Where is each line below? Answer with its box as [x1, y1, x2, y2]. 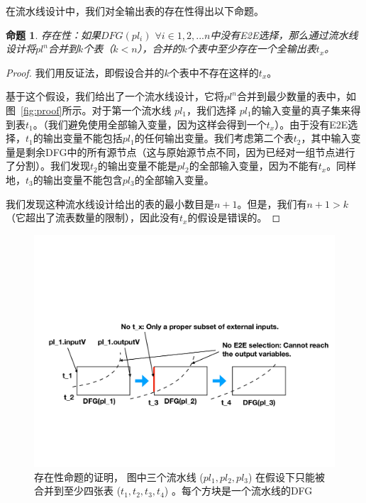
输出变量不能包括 [43, 131, 123, 145]
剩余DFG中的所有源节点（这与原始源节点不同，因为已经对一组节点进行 [25, 144, 355, 159]
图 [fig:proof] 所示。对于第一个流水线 [6, 102, 172, 117]
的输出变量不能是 [97, 158, 177, 173]
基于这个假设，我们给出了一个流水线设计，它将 [6, 89, 224, 104]
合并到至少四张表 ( [34, 483, 121, 498]
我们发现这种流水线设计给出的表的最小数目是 [6, 196, 214, 211]
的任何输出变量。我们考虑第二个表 [134, 131, 294, 145]
